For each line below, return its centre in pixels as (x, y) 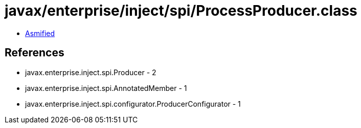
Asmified (40, 33)
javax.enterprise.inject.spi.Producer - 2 (91, 72)
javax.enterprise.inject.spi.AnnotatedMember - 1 (106, 88)
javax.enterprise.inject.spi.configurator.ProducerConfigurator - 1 (133, 104)
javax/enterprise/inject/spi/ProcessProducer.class (181, 11)
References (35, 53)
